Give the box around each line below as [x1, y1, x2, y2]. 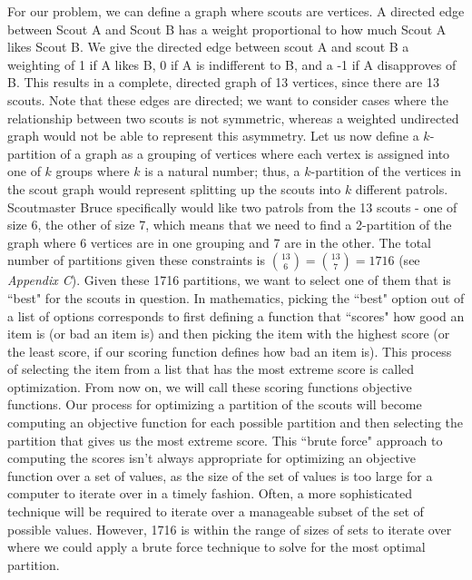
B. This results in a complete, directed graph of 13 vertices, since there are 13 [7, 73, 439, 92]
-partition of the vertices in [310, 162, 461, 181]
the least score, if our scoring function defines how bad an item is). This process [7, 341, 452, 360]
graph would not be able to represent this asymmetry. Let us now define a [7, 126, 419, 145]
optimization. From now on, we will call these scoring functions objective [7, 377, 412, 396]
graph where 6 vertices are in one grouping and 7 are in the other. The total [7, 232, 432, 251]
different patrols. [355, 179, 448, 198]
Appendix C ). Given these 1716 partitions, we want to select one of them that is [7, 270, 451, 290]
